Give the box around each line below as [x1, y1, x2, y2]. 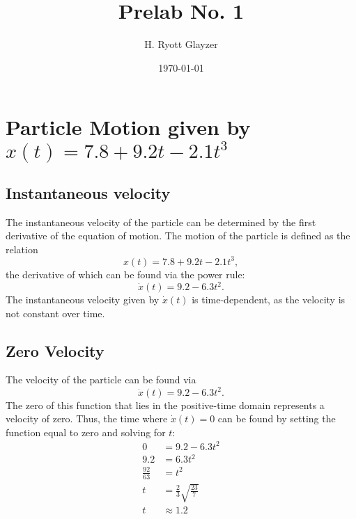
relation [6, 241, 38, 256]
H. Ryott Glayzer [144, 37, 218, 51]
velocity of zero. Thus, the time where [6, 411, 168, 426]
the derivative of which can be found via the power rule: [6, 266, 245, 281]
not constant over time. [6, 305, 105, 320]
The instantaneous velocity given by [6, 292, 160, 307]
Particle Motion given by [6, 113, 251, 141]
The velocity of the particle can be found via [6, 372, 196, 387]
